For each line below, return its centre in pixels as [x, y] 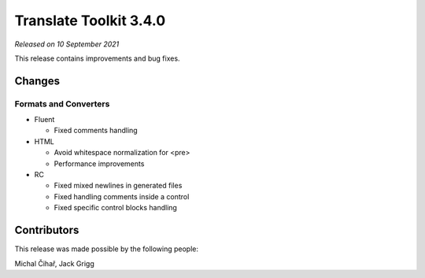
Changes [37, 81]
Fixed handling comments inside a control [122, 196]
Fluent [44, 120]
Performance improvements [99, 163]
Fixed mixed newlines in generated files [118, 186]
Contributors [47, 230]
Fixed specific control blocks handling [115, 208]
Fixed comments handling [96, 131]
